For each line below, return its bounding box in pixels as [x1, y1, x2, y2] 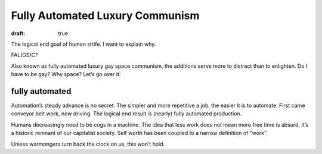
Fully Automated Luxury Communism [11, 9, 200, 22]
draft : [11, 30, 26, 37]
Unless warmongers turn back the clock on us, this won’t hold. [11, 140, 165, 147]
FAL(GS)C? [11, 51, 38, 59]
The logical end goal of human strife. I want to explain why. [11, 40, 156, 48]
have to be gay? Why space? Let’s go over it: [11, 71, 121, 78]
